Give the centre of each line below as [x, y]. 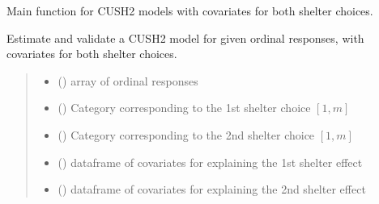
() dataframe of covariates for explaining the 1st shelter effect [210, 162]
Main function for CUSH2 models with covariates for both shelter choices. [190, 10]
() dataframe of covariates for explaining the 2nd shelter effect [212, 189]
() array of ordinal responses [128, 80]
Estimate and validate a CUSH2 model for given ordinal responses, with [185, 37]
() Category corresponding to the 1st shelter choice [184, 108]
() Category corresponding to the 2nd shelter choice [186, 134]
